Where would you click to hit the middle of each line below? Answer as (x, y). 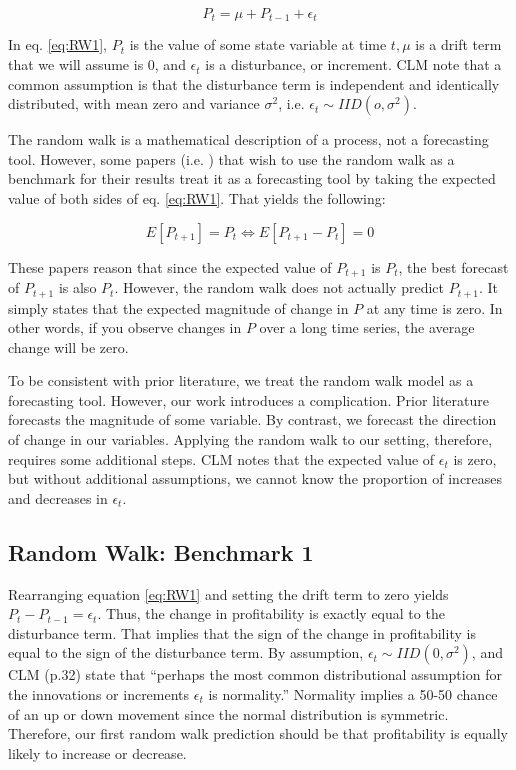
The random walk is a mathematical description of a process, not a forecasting (248, 139)
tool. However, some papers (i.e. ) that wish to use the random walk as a (231, 158)
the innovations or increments (99, 694)
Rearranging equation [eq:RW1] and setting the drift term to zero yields (228, 593)
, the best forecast (453, 266)
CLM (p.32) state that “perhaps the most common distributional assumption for (255, 674)
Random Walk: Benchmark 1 (161, 551)
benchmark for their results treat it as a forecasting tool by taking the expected (252, 178)
